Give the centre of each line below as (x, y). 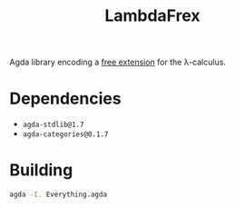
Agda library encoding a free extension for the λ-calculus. (118, 62)
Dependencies (65, 99)
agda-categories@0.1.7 (65, 134)
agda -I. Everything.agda (58, 195)
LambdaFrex (152, 16)
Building (41, 170)
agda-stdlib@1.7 (53, 125)
